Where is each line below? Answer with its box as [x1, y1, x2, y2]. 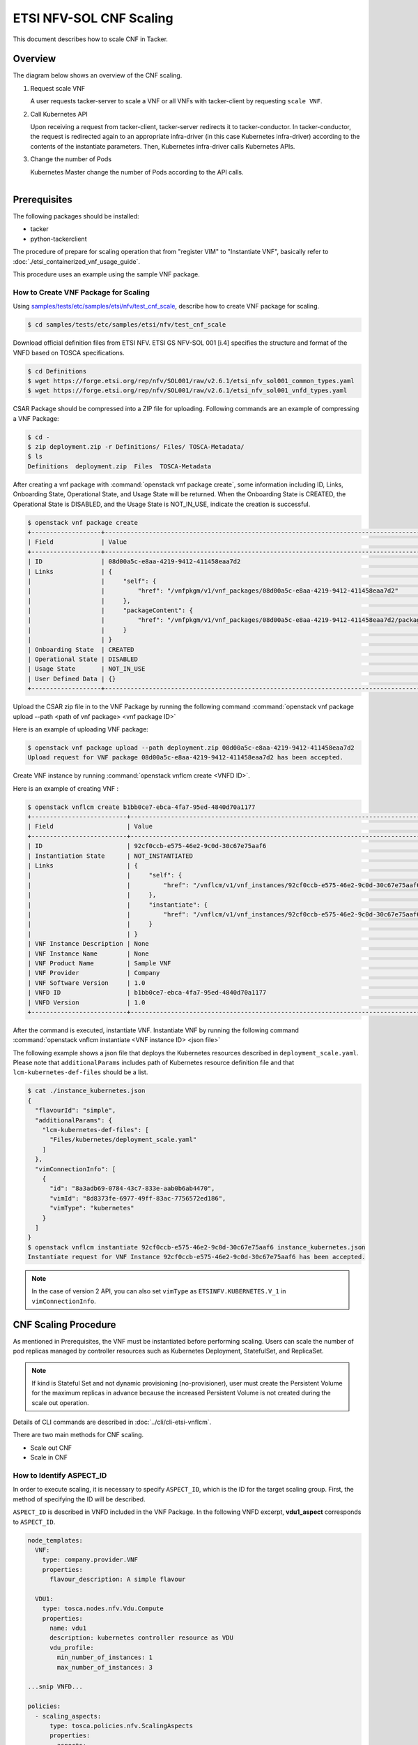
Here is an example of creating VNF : [13, 784, 119, 792]
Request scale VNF [30, 84, 86, 92]
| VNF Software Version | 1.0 [27, 979, 146, 987]
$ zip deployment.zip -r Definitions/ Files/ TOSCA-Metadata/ [27, 443, 245, 451]
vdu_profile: [49, 1644, 94, 1651]
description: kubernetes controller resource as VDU [49, 1634, 233, 1642]
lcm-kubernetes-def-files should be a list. [13, 1068, 148, 1076]
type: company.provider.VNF [42, 1556, 139, 1564]
